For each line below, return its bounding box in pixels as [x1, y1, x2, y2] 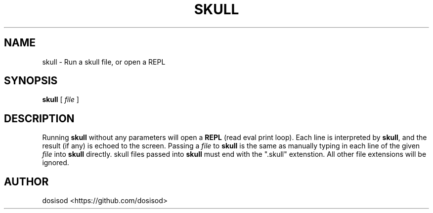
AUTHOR [4, 175, 49, 188]
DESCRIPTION [4, 112, 75, 125]
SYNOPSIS [4, 74, 58, 87]
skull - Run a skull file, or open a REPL [42, 57, 166, 66]
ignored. [42, 158, 69, 167]
